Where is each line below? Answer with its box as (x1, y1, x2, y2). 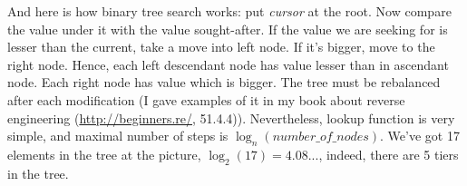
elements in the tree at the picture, (7, 144, 201, 163)
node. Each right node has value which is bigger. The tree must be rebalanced (7, 73, 441, 92)
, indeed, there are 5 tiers (318, 144, 459, 163)
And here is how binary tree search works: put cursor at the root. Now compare (7, 2, 452, 20)
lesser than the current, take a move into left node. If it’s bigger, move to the (7, 37, 435, 56)
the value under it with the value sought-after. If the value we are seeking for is (7, 19, 448, 38)
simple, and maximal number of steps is (7, 126, 229, 145)
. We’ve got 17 (380, 126, 460, 145)
